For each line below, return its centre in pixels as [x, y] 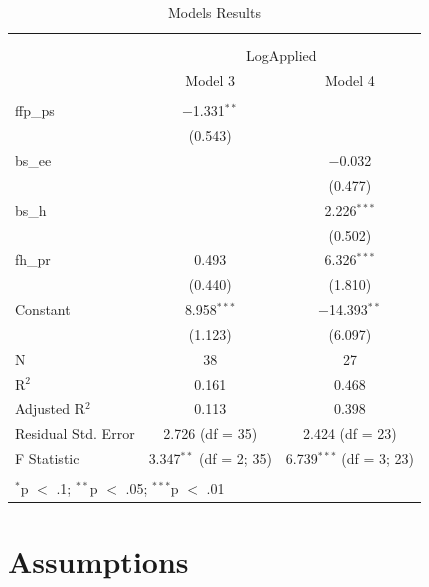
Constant [43, 309]
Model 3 [210, 80]
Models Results [214, 12]
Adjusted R [50, 408]
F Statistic [47, 458]
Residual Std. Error [75, 433]
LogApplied [281, 55]
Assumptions [98, 561]
